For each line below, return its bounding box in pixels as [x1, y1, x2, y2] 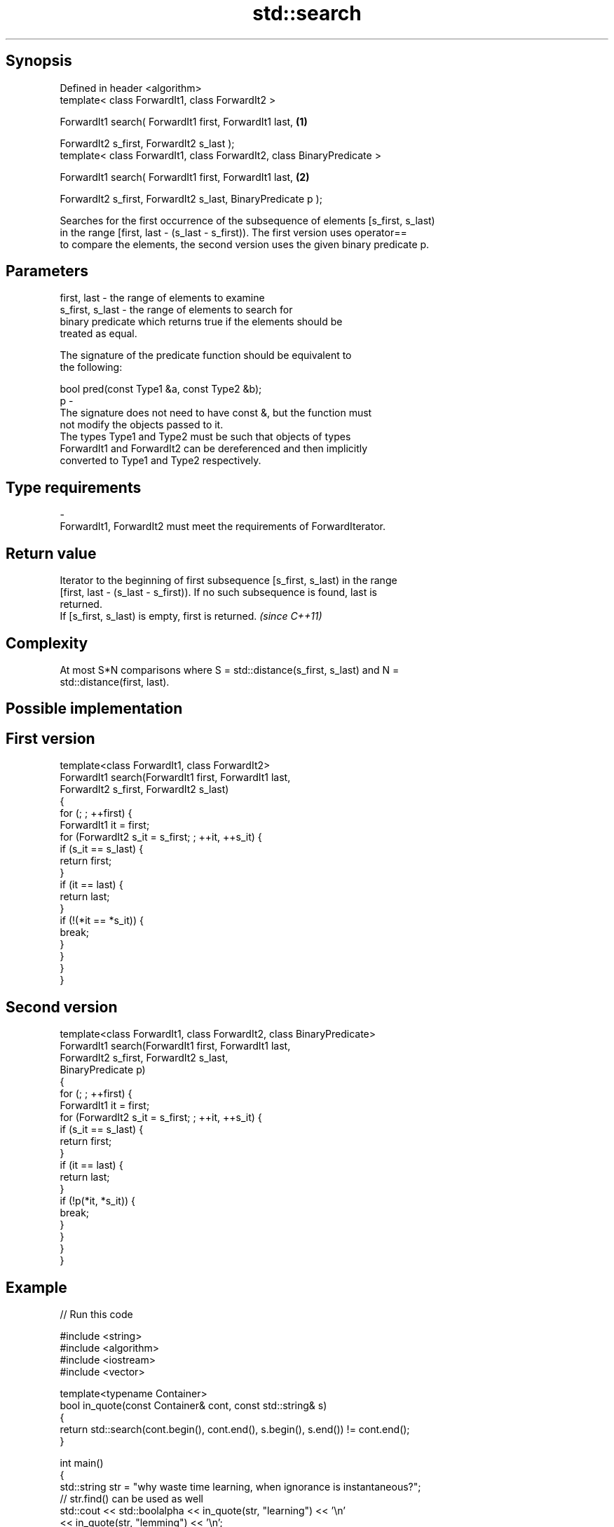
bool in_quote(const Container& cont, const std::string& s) [60, 1399, 327, 1411]
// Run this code [60, 1308, 133, 1320]
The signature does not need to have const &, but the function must [60, 407, 372, 419]
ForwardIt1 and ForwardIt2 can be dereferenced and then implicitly [60, 442, 368, 455]
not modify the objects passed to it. [60, 419, 224, 431]
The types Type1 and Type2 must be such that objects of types [60, 430, 351, 443]
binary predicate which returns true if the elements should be [60, 315, 343, 328]
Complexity [6, 634, 88, 652]
